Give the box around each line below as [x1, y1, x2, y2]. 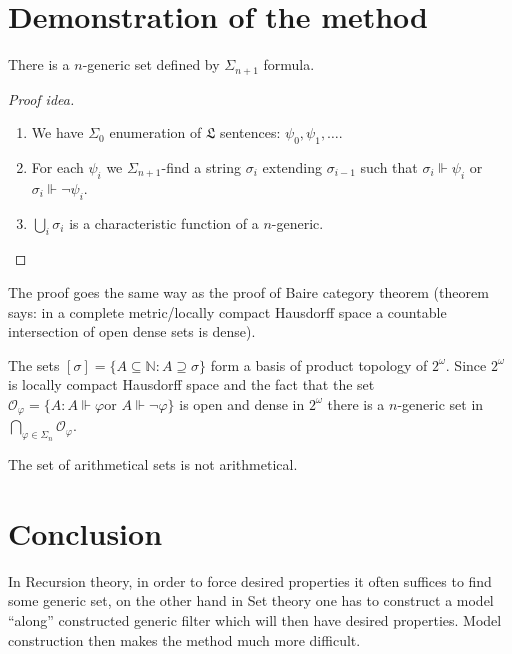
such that [360, 156, 418, 177]
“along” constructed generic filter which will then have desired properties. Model [8, 610, 502, 631]
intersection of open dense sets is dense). [8, 321, 256, 342]
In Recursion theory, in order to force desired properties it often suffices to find [8, 570, 492, 591]
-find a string [161, 156, 242, 177]
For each [31, 156, 84, 177]
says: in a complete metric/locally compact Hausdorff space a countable [8, 301, 447, 322]
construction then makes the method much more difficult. [8, 629, 361, 650]
